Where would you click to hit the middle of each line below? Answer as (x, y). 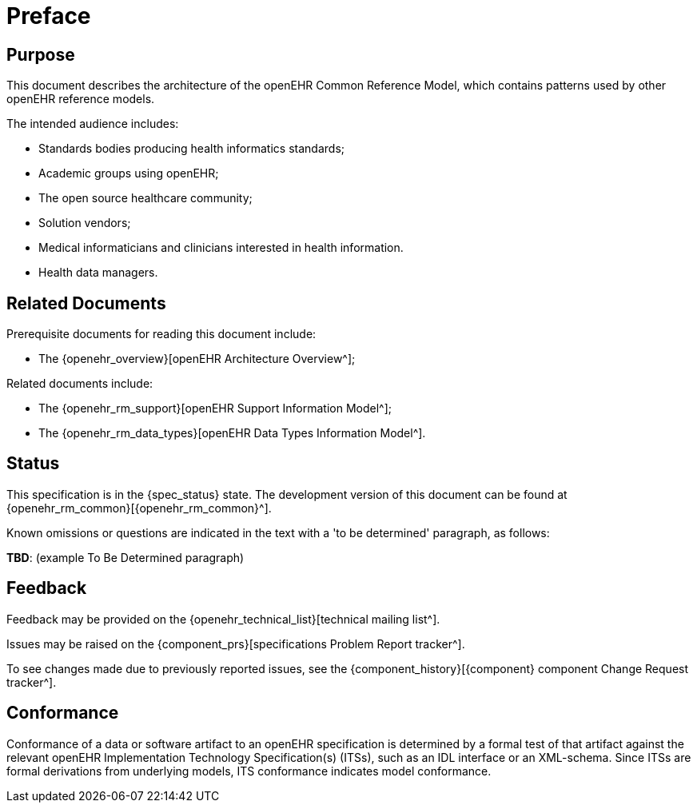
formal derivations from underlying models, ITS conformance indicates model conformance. (249, 771)
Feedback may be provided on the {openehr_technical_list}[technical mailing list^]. (223, 619)
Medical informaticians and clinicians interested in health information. (221, 248)
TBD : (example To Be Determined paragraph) (125, 557)
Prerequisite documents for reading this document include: (161, 334)
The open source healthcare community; (145, 198)
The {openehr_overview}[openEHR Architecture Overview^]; (197, 359)
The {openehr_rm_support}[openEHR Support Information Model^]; (215, 408)
